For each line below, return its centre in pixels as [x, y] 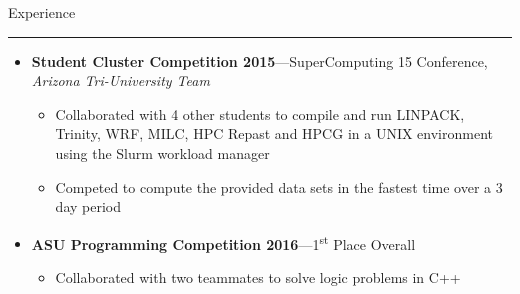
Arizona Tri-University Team [120, 80]
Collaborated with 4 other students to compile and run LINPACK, [260, 113]
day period [88, 206]
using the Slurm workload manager [162, 152]
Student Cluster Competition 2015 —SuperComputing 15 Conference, [259, 60]
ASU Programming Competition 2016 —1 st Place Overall [223, 242]
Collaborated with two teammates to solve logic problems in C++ [258, 277]
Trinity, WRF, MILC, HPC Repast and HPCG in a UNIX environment [274, 133]
